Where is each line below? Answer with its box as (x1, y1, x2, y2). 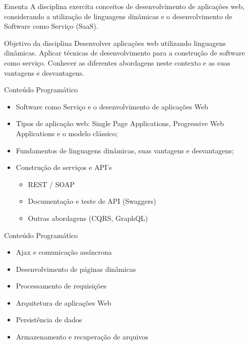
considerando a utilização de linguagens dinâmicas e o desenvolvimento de (4, 11, 232, 21)
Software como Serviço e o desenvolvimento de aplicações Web (16, 101, 209, 111)
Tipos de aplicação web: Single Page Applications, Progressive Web (16, 118, 224, 129)
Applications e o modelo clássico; (16, 128, 118, 138)
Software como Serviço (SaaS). (4, 21, 98, 31)
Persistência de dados (16, 314, 82, 325)
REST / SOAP (28, 179, 75, 189)
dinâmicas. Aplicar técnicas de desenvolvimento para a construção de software (4, 47, 245, 58)
